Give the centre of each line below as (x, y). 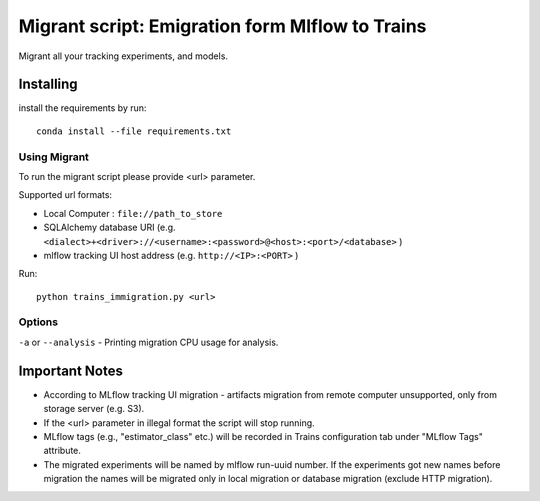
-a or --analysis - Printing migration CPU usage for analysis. (148, 342)
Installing (48, 84)
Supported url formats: (65, 195)
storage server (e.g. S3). (94, 409)
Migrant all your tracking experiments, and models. (123, 56)
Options (38, 322)
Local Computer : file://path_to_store (133, 213)
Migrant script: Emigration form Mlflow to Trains (222, 26)
